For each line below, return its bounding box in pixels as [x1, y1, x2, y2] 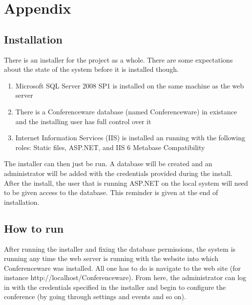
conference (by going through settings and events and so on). [4, 291, 186, 302]
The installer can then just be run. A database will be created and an [4, 158, 212, 169]
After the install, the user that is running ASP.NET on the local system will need [4, 177, 248, 188]
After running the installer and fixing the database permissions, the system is [4, 243, 236, 254]
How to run [4, 220, 64, 236]
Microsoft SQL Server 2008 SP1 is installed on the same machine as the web [15, 80, 244, 90]
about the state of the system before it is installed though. [4, 64, 179, 74]
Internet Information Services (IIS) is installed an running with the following [15, 132, 246, 143]
